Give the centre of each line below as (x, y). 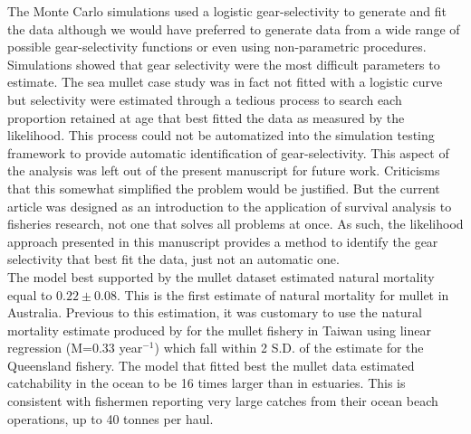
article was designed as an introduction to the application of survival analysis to (230, 206)
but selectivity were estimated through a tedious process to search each (205, 99)
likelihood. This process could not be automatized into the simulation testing (221, 135)
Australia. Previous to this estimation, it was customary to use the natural (215, 312)
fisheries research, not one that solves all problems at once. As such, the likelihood (235, 224)
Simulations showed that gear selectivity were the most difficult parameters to (224, 64)
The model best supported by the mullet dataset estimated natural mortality (221, 276)
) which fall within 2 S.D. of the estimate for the (289, 348)
